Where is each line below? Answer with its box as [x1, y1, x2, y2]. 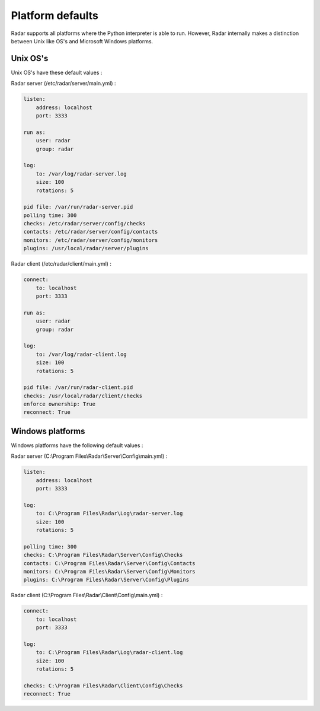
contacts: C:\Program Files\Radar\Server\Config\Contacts [23, 560, 196, 566]
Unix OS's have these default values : [11, 69, 103, 76]
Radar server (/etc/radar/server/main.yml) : [11, 80, 116, 87]
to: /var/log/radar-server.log [36, 170, 127, 177]
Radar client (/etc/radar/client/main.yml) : [11, 260, 112, 267]
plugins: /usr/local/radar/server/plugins [23, 245, 149, 252]
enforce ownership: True [23, 401, 96, 407]
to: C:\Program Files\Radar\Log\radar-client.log [36, 649, 183, 656]
